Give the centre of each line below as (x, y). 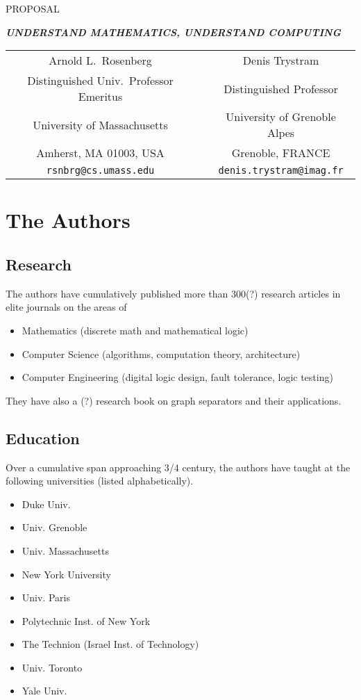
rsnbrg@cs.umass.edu (100, 171)
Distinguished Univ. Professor (100, 81)
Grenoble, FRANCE (281, 153)
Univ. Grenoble (54, 527)
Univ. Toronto (52, 667)
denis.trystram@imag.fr (281, 171)
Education (43, 438)
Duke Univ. (46, 504)
